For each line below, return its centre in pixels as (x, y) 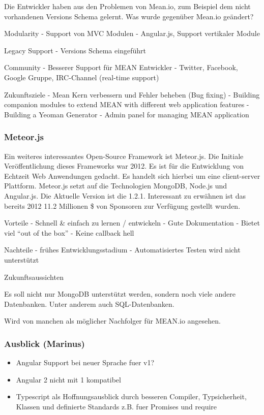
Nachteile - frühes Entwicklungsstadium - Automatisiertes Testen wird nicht (122, 250)
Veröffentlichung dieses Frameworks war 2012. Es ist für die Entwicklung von (124, 166)
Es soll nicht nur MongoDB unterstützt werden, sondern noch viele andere (120, 294)
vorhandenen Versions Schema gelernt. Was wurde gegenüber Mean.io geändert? (129, 16)
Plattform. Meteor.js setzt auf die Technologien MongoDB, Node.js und (116, 186)
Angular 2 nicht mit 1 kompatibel (68, 379)
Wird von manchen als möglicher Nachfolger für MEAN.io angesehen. (112, 321)
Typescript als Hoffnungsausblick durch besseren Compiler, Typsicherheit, (131, 396)
